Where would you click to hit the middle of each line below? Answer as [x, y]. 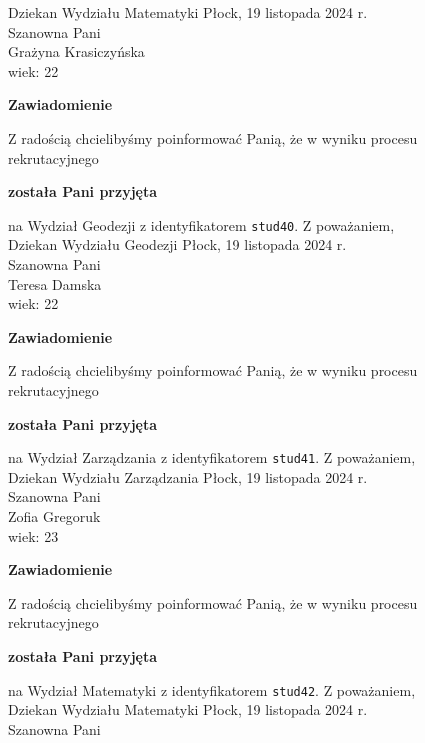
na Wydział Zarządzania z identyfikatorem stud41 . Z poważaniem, [212, 457]
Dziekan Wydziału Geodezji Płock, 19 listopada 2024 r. [177, 244]
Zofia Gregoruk [54, 516]
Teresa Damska [55, 283]
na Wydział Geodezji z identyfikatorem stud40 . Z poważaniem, [201, 224]
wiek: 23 [33, 535]
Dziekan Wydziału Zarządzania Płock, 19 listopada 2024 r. [188, 476]
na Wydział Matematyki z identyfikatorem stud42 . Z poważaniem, [212, 689]
